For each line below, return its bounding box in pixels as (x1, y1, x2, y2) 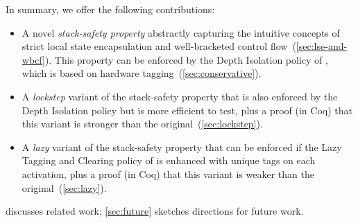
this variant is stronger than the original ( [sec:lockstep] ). (22, 116, 263, 131)
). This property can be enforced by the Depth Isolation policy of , (44, 52, 328, 66)
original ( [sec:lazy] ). (22, 180, 107, 195)
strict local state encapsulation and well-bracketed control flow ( (22, 39, 296, 53)
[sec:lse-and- (296, 39, 348, 53)
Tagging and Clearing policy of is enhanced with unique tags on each (22, 153, 316, 168)
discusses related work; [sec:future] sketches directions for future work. (6, 204, 304, 218)
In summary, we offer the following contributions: (6, 2, 215, 16)
